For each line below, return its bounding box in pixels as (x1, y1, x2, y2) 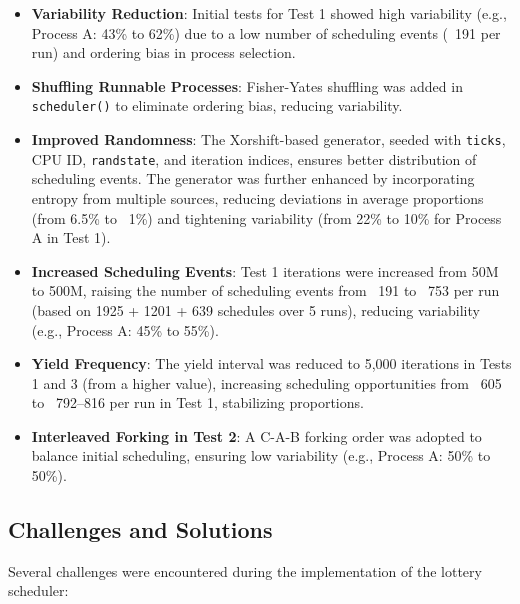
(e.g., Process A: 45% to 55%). (31, 319, 219, 340)
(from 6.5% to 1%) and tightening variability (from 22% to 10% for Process (31, 207, 502, 228)
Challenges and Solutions (8, 514, 273, 545)
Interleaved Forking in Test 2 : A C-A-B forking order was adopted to (31, 425, 482, 446)
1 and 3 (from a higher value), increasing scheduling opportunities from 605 (31, 372, 502, 393)
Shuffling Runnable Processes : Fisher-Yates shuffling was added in (31, 75, 463, 96)
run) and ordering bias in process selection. (31, 42, 296, 63)
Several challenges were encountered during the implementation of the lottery (8, 560, 482, 581)
